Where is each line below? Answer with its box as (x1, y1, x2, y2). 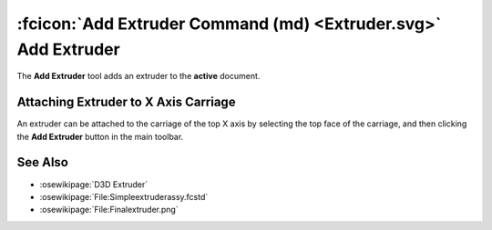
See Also (16, 155, 68, 170)
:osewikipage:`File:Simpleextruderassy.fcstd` (39, 191, 209, 202)
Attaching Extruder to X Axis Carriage (16, 95, 236, 110)
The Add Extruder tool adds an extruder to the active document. (16, 71, 261, 82)
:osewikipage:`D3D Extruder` (39, 178, 149, 190)
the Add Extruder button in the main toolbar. (16, 131, 184, 142)
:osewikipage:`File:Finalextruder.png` (39, 205, 179, 215)
